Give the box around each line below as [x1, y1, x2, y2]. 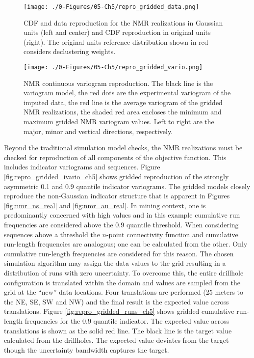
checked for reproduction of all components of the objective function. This [4, 152, 227, 162]
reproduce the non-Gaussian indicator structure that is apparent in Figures [4, 191, 230, 201]
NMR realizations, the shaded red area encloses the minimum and [24, 107, 222, 117]
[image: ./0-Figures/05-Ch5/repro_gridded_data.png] [24, 3, 199, 10]
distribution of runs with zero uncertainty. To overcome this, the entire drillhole [4, 267, 244, 277]
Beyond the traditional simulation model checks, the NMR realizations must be [4, 142, 243, 153]
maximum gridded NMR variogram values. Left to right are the [24, 116, 214, 127]
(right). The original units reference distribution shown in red [24, 36, 208, 47]
